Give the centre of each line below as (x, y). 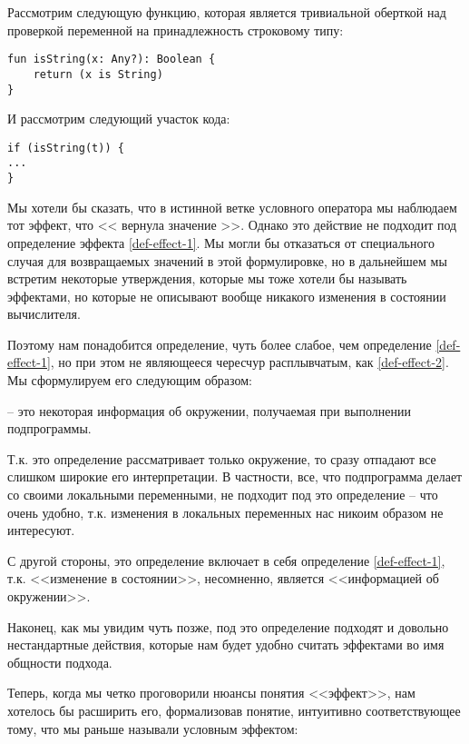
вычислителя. (44, 314)
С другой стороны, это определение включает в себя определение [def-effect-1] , (226, 560)
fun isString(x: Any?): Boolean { (112, 60)
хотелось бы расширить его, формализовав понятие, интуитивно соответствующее (234, 710)
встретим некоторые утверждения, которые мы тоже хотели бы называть (207, 278)
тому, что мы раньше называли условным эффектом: (153, 728)
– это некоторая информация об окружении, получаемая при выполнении (209, 410)
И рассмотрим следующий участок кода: (119, 119)
